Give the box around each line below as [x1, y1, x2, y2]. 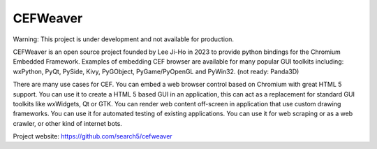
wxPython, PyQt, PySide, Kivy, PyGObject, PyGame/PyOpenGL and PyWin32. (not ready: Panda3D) [13, 67, 300, 76]
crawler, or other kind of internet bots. [13, 119, 122, 127]
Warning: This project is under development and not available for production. [13, 35, 234, 43]
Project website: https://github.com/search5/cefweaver [13, 132, 172, 141]
